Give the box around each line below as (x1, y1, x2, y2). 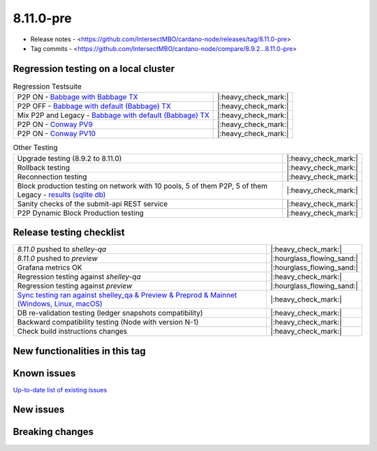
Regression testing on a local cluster (13, 63, 175, 75)
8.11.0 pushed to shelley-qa (17, 244, 107, 254)
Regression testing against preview (17, 281, 133, 291)
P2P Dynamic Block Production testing (17, 208, 145, 218)
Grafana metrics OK (17, 263, 82, 272)
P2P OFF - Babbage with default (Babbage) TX (17, 101, 171, 111)
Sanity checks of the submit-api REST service (17, 199, 168, 209)
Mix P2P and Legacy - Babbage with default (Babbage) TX (17, 110, 209, 120)
